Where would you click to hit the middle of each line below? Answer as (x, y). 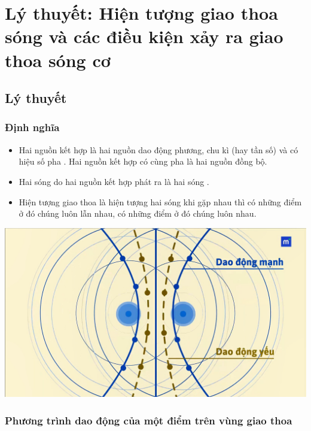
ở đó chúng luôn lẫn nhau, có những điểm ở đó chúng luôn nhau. (138, 213)
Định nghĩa (32, 127)
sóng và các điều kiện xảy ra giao (144, 36)
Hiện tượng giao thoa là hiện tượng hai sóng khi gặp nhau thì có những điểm (160, 201)
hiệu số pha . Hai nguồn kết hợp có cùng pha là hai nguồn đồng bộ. (143, 161)
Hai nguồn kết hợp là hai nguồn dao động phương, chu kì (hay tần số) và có (158, 149)
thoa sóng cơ (58, 60)
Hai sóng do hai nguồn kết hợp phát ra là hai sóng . (114, 181)
